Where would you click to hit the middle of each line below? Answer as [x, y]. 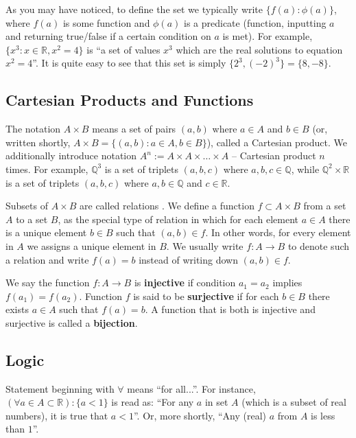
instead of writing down [188, 259]
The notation [33, 129]
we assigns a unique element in [92, 245]
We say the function [48, 283]
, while [305, 169]
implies [287, 283]
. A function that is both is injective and [230, 309]
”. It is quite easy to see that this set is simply [129, 63]
